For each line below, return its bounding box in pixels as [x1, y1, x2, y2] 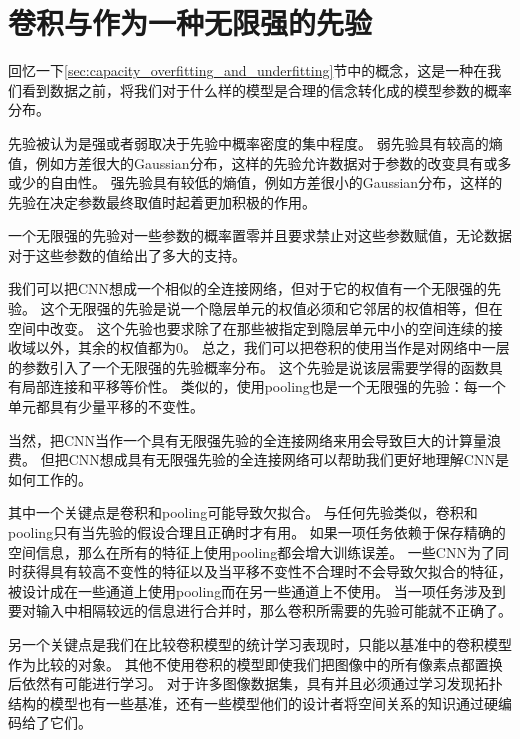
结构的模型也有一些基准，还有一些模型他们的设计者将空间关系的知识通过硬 [8, 692, 498, 713]
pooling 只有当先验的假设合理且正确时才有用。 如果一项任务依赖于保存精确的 [8, 522, 506, 542]
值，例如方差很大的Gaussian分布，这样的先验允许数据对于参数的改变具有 [8, 152, 484, 173]
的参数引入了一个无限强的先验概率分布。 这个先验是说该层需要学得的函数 [8, 356, 489, 377]
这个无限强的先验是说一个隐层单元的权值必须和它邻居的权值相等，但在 [40, 298, 503, 319]
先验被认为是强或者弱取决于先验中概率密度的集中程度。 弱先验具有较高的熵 [8, 132, 503, 153]
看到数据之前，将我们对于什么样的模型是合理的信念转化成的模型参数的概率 [21, 79, 512, 100]
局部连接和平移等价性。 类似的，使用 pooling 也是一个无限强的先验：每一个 [21, 376, 506, 397]
